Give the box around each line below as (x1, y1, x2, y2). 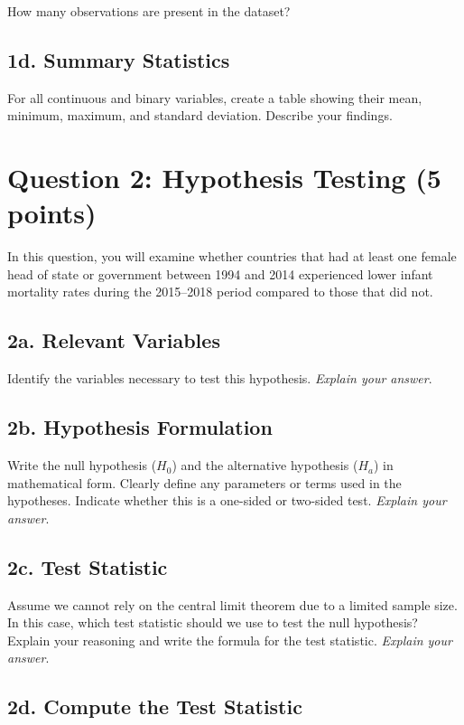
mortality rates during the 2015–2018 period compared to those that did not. (7, 282, 433, 301)
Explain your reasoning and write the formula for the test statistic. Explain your (7, 630, 452, 649)
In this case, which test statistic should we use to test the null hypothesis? (7, 613, 418, 632)
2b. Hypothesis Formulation (7, 413, 273, 441)
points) (7, 194, 97, 231)
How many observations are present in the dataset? (7, 2, 291, 20)
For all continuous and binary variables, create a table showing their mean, (7, 88, 422, 107)
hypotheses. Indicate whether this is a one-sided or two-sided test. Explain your (7, 491, 447, 510)
